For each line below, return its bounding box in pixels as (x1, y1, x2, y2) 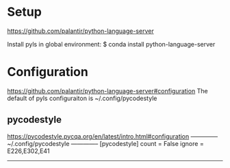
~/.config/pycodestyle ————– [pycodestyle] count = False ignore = (7, 139, 204, 147)
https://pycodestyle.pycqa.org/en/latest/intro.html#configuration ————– (7, 132, 218, 141)
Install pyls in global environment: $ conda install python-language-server (7, 40, 216, 48)
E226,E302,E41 (7, 147, 50, 155)
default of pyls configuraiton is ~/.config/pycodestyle (7, 94, 157, 102)
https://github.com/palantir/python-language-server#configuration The (7, 86, 208, 95)
